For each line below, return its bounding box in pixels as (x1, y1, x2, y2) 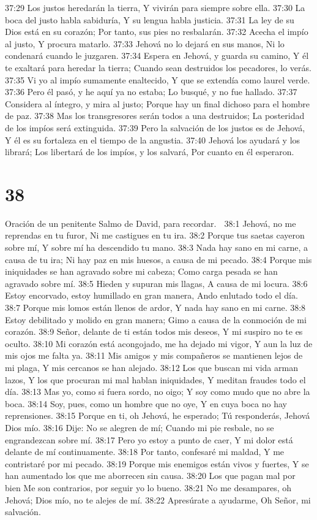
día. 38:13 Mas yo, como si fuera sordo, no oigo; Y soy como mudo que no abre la (5, 385, 310, 398)
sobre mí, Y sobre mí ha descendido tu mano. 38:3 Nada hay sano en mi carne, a (5, 241, 308, 254)
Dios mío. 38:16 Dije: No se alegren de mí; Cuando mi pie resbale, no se (5, 421, 274, 434)
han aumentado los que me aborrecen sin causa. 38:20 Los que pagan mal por (5, 469, 296, 482)
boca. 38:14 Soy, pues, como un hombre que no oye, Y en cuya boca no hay (5, 397, 287, 410)
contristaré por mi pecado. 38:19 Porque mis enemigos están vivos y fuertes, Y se (5, 457, 309, 470)
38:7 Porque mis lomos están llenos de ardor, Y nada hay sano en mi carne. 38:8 (5, 301, 306, 313)
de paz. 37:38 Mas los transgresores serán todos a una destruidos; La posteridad (5, 109, 305, 122)
